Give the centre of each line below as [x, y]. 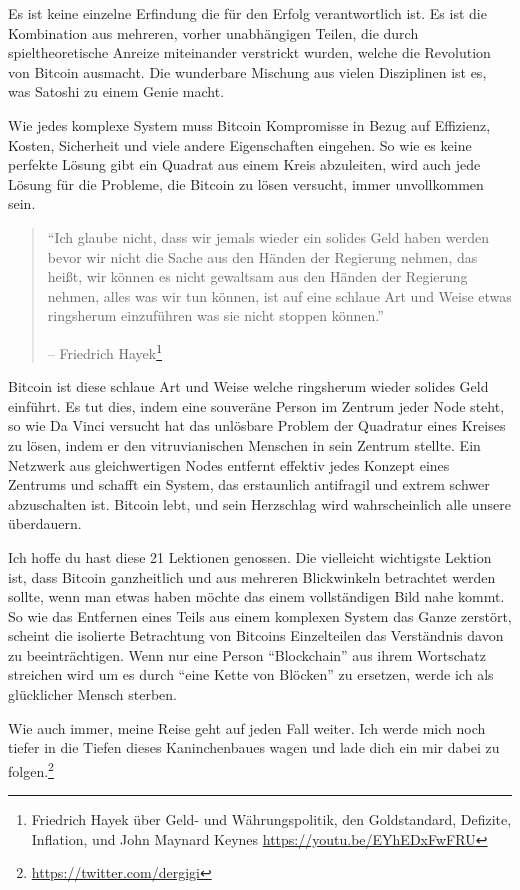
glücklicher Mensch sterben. [93, 694]
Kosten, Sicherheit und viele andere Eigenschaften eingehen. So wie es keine [240, 144]
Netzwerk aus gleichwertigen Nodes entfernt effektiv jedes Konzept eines [229, 464]
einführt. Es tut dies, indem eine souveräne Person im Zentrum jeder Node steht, [256, 405]
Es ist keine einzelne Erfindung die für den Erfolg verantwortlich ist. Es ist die [247, 13]
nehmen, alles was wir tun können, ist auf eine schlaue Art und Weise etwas [279, 295]
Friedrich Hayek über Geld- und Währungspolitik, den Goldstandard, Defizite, [271, 819]
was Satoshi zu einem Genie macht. [116, 91]
